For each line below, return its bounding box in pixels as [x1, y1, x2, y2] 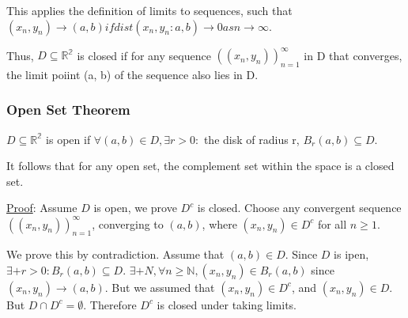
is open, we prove [93, 199, 177, 216]
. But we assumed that [104, 278, 215, 295]
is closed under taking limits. [157, 296, 297, 312]
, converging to [92, 215, 164, 232]
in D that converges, [304, 47, 402, 63]
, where [202, 215, 237, 232]
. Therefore [83, 296, 137, 312]
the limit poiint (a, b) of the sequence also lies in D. [6, 66, 259, 82]
